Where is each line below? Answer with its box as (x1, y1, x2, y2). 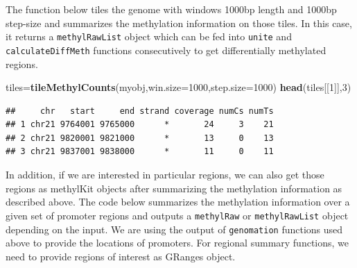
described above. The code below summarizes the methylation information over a (6, 194, 350, 209)
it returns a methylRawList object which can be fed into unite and (6, 29, 292, 44)
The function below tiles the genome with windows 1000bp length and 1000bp (6, 2, 337, 16)
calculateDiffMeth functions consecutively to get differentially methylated (6, 42, 326, 57)
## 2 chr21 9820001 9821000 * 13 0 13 (6, 133, 274, 143)
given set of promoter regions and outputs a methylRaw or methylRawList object (6, 208, 349, 222)
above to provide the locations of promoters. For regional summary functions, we (6, 235, 349, 250)
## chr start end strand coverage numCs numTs (6, 106, 274, 116)
